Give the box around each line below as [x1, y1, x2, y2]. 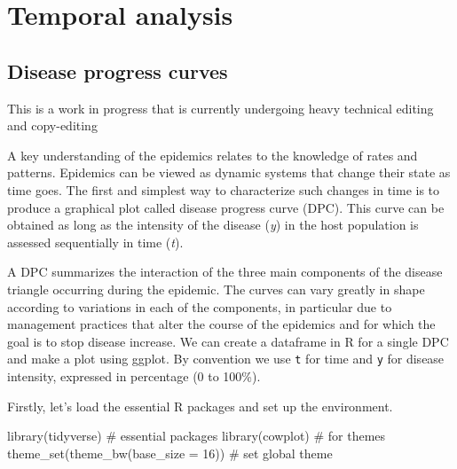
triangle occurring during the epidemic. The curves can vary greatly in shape [7, 279, 425, 298]
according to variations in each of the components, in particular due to [7, 297, 392, 316]
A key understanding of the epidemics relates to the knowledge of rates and [7, 145, 418, 164]
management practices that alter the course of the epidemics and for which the [7, 315, 436, 333]
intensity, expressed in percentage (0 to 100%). [7, 366, 261, 385]
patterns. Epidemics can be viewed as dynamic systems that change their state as [7, 163, 451, 182]
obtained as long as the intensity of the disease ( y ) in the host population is [7, 215, 419, 234]
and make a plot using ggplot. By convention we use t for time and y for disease [7, 349, 445, 368]
